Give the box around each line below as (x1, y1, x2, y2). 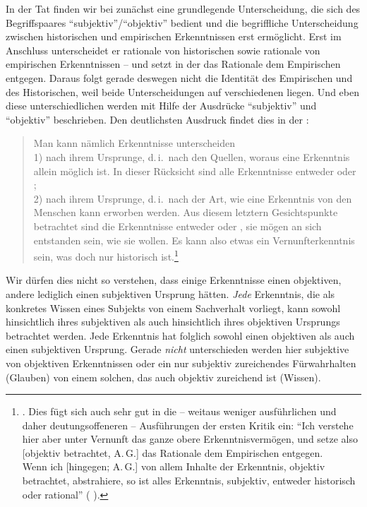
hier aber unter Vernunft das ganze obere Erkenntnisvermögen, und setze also (22, 431, 359, 446)
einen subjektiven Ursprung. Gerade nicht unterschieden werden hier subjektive (6, 342, 349, 357)
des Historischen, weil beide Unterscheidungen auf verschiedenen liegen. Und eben (6, 84, 359, 99)
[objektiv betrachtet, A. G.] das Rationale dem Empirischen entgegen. (22, 445, 323, 460)
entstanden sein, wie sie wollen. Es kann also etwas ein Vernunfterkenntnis (33, 232, 355, 247)
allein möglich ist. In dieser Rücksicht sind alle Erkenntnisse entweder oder (33, 163, 356, 178)
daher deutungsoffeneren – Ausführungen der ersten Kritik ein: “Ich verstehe (22, 417, 354, 432)
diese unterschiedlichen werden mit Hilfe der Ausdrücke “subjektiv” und (6, 98, 317, 113)
